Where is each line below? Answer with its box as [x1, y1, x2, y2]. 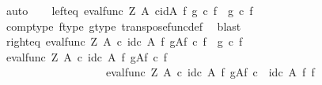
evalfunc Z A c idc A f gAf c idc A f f [105, 64, 315, 80]
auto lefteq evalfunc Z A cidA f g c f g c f [6, 2, 253, 18]
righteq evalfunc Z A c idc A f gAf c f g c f [6, 33, 243, 50]
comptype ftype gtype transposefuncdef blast [6, 17, 241, 34]
